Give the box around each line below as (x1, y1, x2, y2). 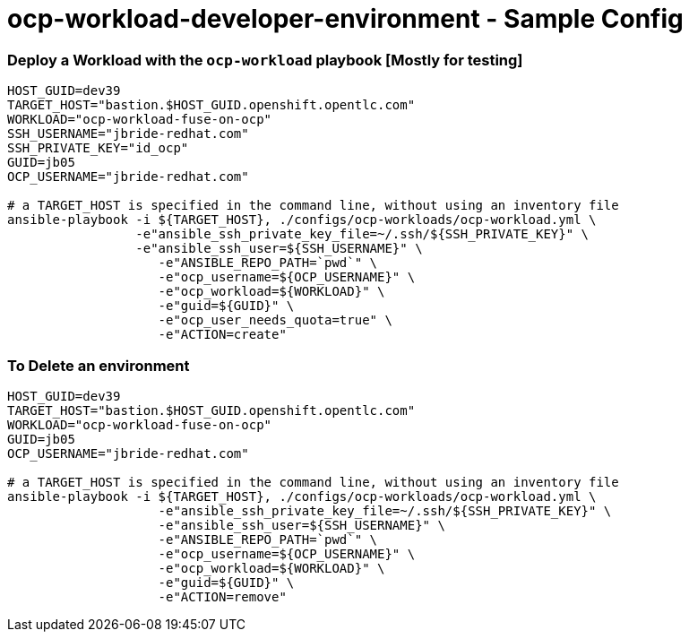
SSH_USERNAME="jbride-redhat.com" (7, 126, 249, 142)
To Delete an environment (7, 356, 190, 375)
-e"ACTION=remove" (158, 589, 287, 604)
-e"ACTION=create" (158, 327, 287, 342)
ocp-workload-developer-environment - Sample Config (7, 4, 684, 34)
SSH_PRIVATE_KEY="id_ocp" (7, 141, 189, 156)
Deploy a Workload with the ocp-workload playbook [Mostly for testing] (7, 50, 523, 69)
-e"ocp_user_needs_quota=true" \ (158, 313, 392, 328)
